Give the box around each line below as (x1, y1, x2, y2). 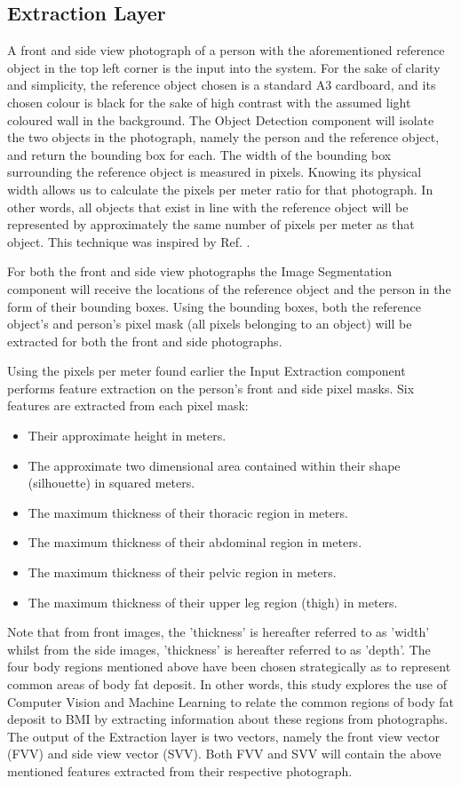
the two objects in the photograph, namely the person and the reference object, (7, 128, 440, 147)
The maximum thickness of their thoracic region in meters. (28, 503, 348, 521)
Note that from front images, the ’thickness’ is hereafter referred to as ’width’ (7, 623, 430, 641)
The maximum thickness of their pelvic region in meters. (28, 563, 337, 582)
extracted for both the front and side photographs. (7, 331, 282, 350)
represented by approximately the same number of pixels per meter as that (7, 215, 415, 234)
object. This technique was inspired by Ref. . (7, 232, 250, 250)
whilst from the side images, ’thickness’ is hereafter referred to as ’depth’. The (7, 639, 431, 658)
